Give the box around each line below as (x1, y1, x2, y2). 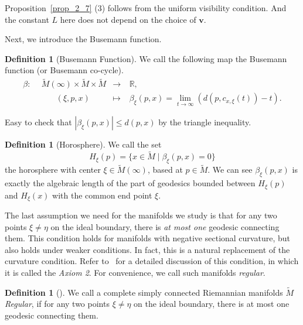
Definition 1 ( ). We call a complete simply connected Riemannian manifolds (5, 286, 283, 298)
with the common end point (52, 189, 152, 201)
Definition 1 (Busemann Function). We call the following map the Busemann (5, 52, 287, 64)
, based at (147, 163, 183, 176)
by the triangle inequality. (158, 116, 251, 128)
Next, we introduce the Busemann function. (5, 33, 162, 45)
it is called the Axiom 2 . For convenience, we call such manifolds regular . (5, 266, 265, 278)
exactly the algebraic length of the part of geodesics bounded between (5, 177, 256, 189)
